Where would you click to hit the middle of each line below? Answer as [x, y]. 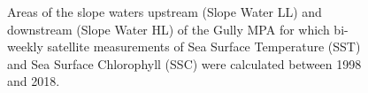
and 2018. [34, 81]
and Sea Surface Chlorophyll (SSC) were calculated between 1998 [184, 63]
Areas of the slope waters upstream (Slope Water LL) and [165, 12]
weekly [25, 46]
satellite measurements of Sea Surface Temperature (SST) [204, 46]
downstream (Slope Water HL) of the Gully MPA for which [169, 29]
